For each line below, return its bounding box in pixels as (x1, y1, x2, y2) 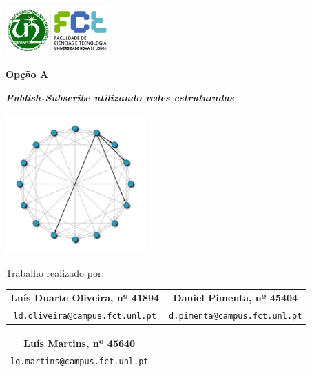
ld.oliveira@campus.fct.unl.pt (13, 311, 156, 321)
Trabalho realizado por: (6, 265, 105, 279)
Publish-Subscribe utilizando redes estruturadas (6, 90, 234, 105)
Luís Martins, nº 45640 (23, 335, 136, 350)
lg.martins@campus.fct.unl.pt (10, 356, 149, 366)
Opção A (6, 67, 49, 81)
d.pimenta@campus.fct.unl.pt (169, 311, 302, 321)
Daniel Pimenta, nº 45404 (173, 290, 298, 305)
